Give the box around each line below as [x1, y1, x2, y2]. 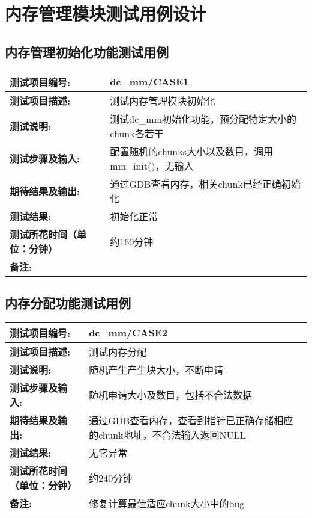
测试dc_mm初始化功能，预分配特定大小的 [110, 111, 296, 126]
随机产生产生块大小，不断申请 [89, 362, 224, 377]
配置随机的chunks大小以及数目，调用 [110, 144, 273, 158]
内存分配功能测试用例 [5, 293, 131, 312]
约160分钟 [110, 234, 154, 248]
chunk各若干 [110, 126, 164, 140]
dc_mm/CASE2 [89, 325, 168, 340]
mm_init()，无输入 [110, 158, 194, 173]
